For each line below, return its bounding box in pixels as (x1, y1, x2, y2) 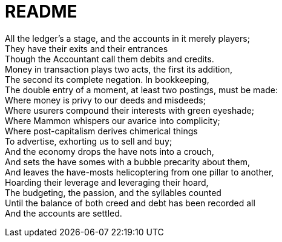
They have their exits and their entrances (5, 43, 168, 54)
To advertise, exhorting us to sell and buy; (5, 136, 172, 146)
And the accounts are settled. (5, 208, 122, 218)
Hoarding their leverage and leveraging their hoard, (5, 177, 209, 188)
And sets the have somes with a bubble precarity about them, (5, 156, 250, 167)
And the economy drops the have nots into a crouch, (5, 146, 214, 157)
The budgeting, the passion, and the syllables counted (5, 187, 221, 198)
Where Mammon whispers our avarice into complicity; (5, 115, 220, 126)
